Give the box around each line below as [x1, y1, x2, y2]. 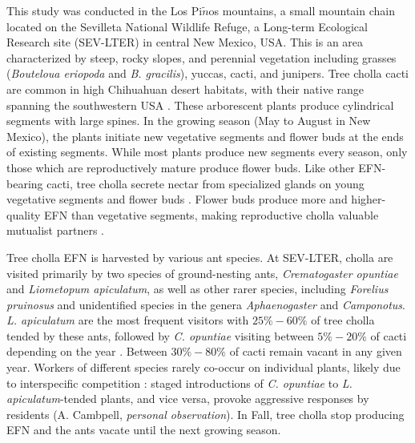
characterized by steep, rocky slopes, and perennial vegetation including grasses [6, 49, 397, 66]
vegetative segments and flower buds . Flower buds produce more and [6, 191, 348, 207]
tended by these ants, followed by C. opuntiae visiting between [6, 327, 314, 344]
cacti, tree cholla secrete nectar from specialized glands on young [46, 175, 365, 191]
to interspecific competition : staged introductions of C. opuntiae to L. [6, 374, 353, 391]
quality [6, 206, 41, 223]
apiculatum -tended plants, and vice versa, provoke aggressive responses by [6, 390, 369, 407]
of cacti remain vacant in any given [229, 343, 402, 360]
